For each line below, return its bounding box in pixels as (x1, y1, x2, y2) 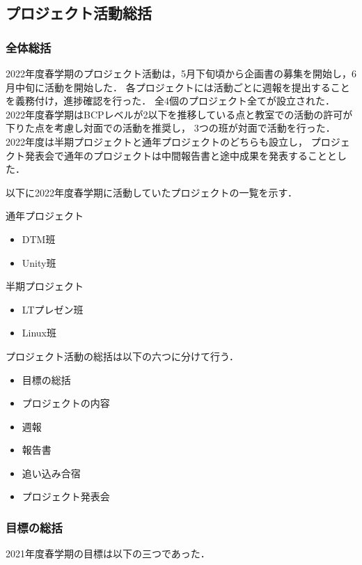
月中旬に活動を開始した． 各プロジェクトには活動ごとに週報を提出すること (6, 79, 350, 94)
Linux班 (22, 325, 57, 340)
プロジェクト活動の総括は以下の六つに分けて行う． (6, 348, 239, 363)
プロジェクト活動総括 (6, 2, 152, 24)
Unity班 (22, 255, 56, 270)
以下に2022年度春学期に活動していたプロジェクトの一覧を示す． (6, 185, 298, 199)
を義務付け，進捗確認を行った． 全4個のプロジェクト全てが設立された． (6, 93, 335, 108)
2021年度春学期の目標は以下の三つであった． (6, 546, 210, 561)
